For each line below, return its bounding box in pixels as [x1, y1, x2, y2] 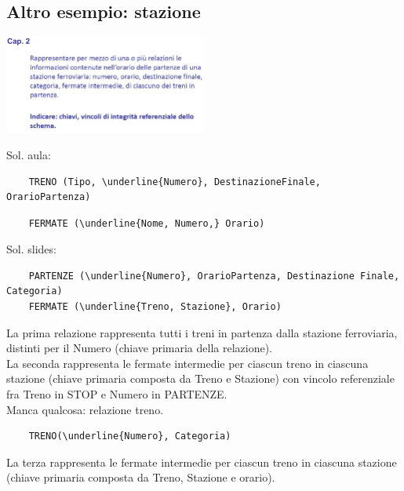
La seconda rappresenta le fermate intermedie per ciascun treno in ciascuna [6, 355, 369, 371]
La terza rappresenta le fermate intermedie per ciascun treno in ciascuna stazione [6, 453, 397, 470]
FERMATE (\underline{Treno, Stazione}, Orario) [28, 301, 282, 313]
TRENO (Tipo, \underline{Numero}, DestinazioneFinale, [28, 176, 321, 187]
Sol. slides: [6, 241, 56, 257]
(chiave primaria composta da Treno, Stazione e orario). [6, 469, 275, 486]
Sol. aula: [6, 146, 51, 162]
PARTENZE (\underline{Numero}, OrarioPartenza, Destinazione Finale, [28, 270, 400, 282]
